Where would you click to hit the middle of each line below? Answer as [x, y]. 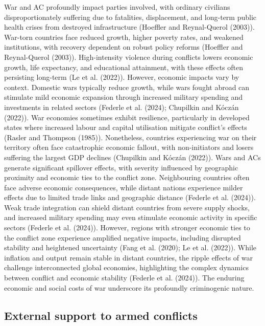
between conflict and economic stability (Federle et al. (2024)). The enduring [124, 278]
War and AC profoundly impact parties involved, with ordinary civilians [117, 7]
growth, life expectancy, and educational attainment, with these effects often [124, 67]
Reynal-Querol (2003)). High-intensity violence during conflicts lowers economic [129, 57]
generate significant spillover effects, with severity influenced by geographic [121, 167]
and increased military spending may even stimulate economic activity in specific [131, 217]
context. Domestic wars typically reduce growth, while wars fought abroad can [127, 87]
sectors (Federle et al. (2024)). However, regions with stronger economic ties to [127, 227]
